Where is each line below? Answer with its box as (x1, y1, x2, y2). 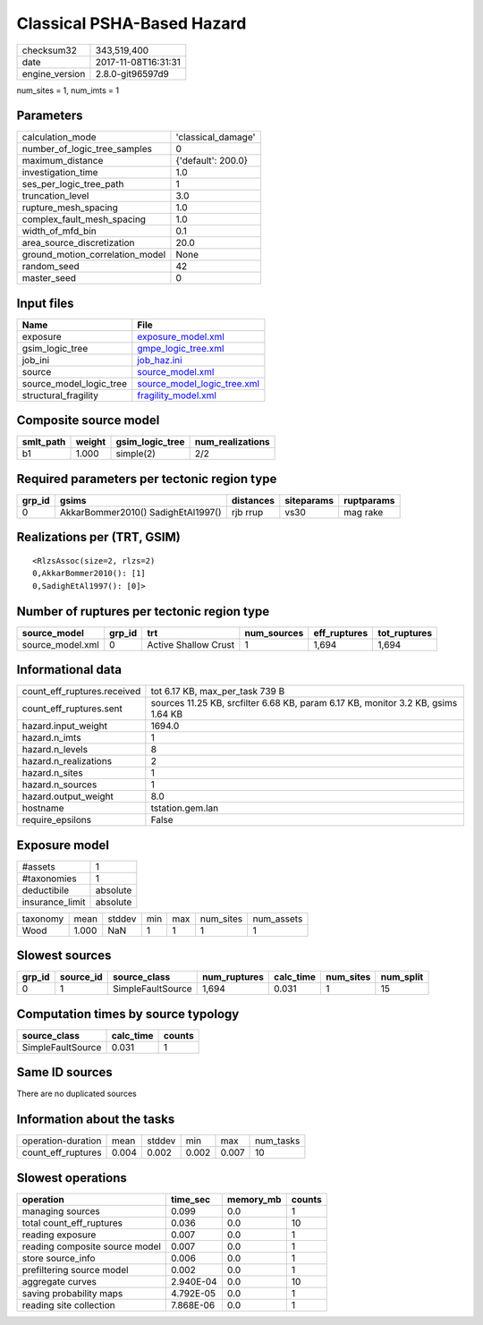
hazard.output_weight (21, 790, 114, 803)
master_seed (21, 272, 76, 285)
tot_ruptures (377, 626, 433, 639)
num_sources (244, 626, 304, 639)
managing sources (21, 1204, 100, 1217)
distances (231, 495, 275, 506)
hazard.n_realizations (21, 755, 112, 768)
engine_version (21, 67, 86, 80)
